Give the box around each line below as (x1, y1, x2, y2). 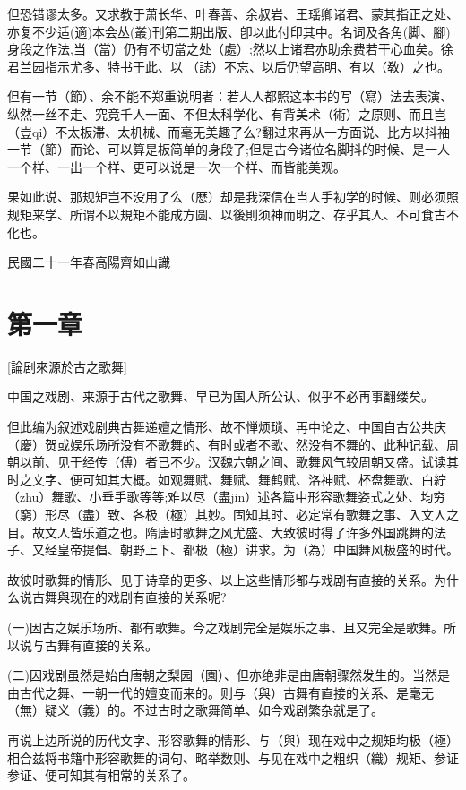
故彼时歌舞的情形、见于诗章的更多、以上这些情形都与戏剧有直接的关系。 (7, 570, 434, 588)
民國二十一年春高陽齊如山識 (7, 253, 170, 271)
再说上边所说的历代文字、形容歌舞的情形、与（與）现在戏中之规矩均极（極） (7, 730, 459, 749)
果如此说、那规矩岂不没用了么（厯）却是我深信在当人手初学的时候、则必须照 (7, 187, 459, 206)
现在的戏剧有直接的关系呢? (69, 588, 227, 606)
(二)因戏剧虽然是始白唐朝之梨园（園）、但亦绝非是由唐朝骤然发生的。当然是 (7, 665, 450, 684)
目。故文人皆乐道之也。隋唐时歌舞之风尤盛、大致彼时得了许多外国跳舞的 (7, 522, 434, 541)
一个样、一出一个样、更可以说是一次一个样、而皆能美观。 (7, 157, 346, 176)
